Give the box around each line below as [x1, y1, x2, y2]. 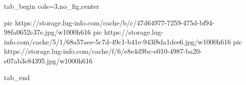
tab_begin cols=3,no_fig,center [4, 1, 99, 11]
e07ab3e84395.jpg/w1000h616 [4, 55, 93, 65]
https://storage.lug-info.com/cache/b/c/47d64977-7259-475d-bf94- [15, 17, 215, 27]
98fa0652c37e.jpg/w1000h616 [4, 27, 91, 37]
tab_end [4, 72, 30, 82]
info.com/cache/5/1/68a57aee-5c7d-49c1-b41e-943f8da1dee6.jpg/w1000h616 [4, 36, 231, 46]
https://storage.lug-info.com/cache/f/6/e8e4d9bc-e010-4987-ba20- [4, 46, 202, 56]
